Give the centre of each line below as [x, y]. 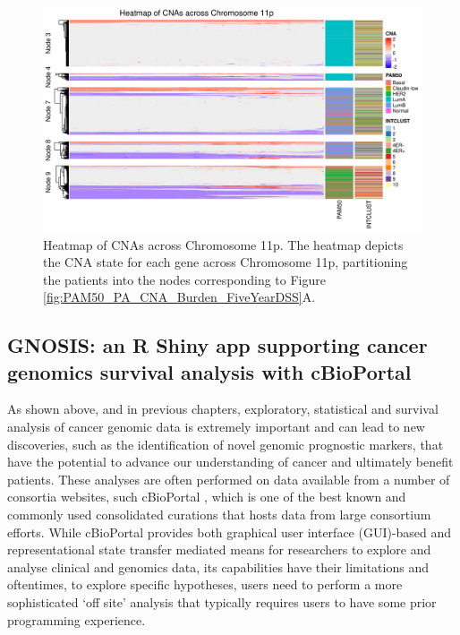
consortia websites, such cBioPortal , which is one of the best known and [207, 497]
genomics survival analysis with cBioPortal [209, 371]
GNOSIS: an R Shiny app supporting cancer [217, 345]
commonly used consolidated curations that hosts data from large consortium [219, 515]
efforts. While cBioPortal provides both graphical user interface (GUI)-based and [230, 532]
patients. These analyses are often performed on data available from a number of [229, 479]
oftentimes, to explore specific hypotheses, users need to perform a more [205, 584]
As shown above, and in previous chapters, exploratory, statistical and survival [223, 409]
